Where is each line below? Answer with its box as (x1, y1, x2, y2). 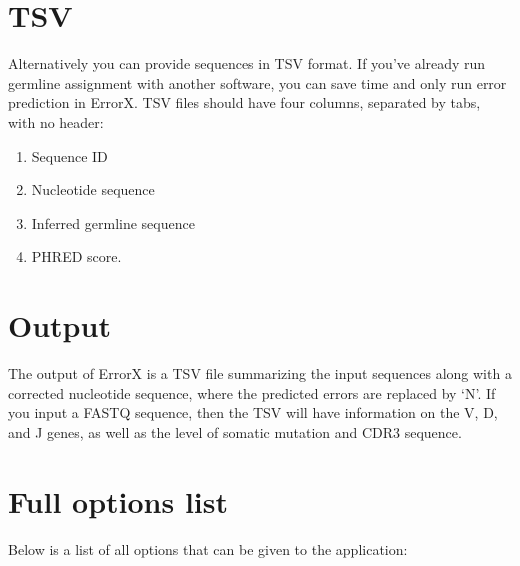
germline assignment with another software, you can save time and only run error (8, 72, 507, 93)
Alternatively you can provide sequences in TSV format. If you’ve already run (8, 53, 486, 74)
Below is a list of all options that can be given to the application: (8, 538, 408, 559)
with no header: (8, 111, 104, 132)
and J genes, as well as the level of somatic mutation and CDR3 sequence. (8, 421, 462, 442)
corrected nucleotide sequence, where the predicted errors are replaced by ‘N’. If (8, 382, 496, 403)
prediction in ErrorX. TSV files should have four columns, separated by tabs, (8, 92, 481, 113)
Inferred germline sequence (31, 212, 195, 233)
